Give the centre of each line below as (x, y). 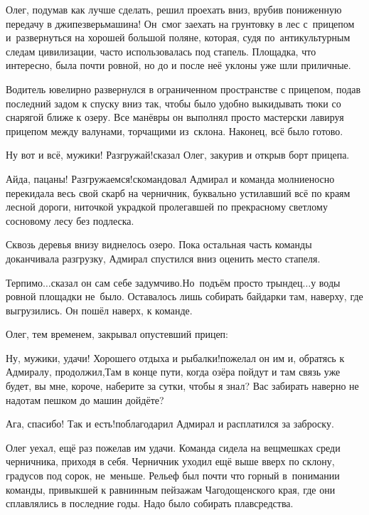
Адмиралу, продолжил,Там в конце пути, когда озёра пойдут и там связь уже (173, 372)
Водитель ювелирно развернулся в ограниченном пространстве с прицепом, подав (183, 89)
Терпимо (25, 282)
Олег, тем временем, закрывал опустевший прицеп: (117, 334)
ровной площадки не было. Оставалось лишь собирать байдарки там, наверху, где (184, 296)
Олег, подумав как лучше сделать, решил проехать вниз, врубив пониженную (174, 9)
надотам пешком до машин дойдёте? (85, 399)
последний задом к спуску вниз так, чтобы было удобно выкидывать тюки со (173, 103)
